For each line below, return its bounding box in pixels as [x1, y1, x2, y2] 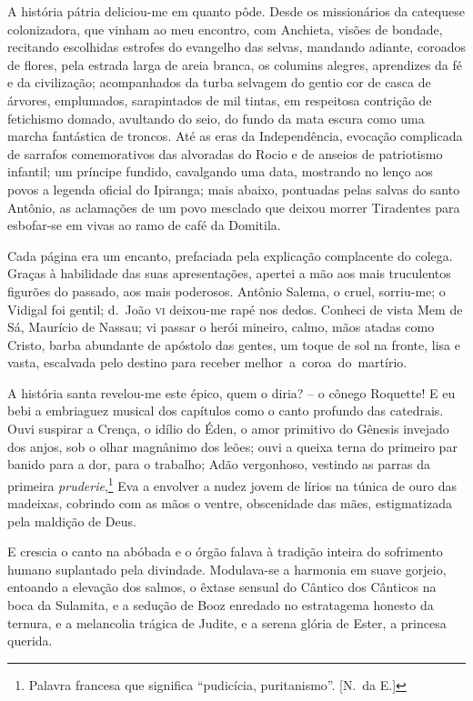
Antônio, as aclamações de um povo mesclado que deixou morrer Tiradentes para [7, 197, 460, 216]
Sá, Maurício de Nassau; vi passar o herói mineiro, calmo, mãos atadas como [7, 317, 435, 336]
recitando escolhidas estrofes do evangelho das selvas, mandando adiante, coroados [7, 37, 466, 56]
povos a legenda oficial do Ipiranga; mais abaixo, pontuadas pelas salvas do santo [7, 179, 460, 198]
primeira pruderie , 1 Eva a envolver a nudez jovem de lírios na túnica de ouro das [7, 473, 457, 495]
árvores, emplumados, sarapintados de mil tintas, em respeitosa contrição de [7, 90, 432, 109]
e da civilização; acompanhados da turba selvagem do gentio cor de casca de [7, 73, 431, 92]
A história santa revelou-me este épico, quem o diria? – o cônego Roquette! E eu [7, 383, 456, 402]
